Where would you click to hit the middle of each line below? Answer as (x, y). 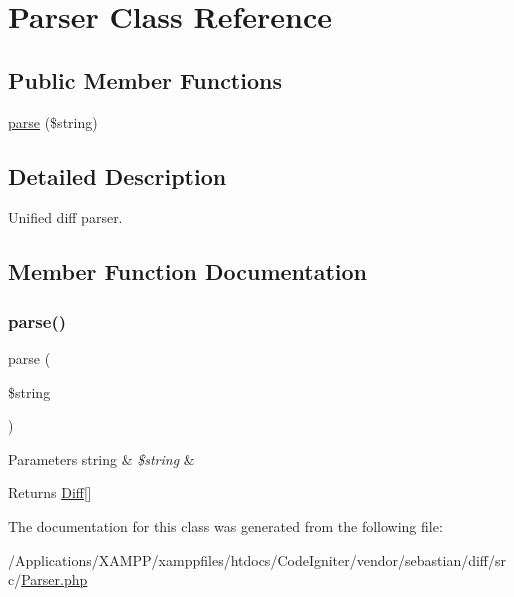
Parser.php (54, 579)
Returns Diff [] (50, 492)
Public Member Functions (145, 79)
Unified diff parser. (65, 217)
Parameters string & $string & (101, 458)
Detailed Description (117, 175)
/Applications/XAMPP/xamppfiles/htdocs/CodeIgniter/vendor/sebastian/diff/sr (257, 559)
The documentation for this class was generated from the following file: (225, 525)
